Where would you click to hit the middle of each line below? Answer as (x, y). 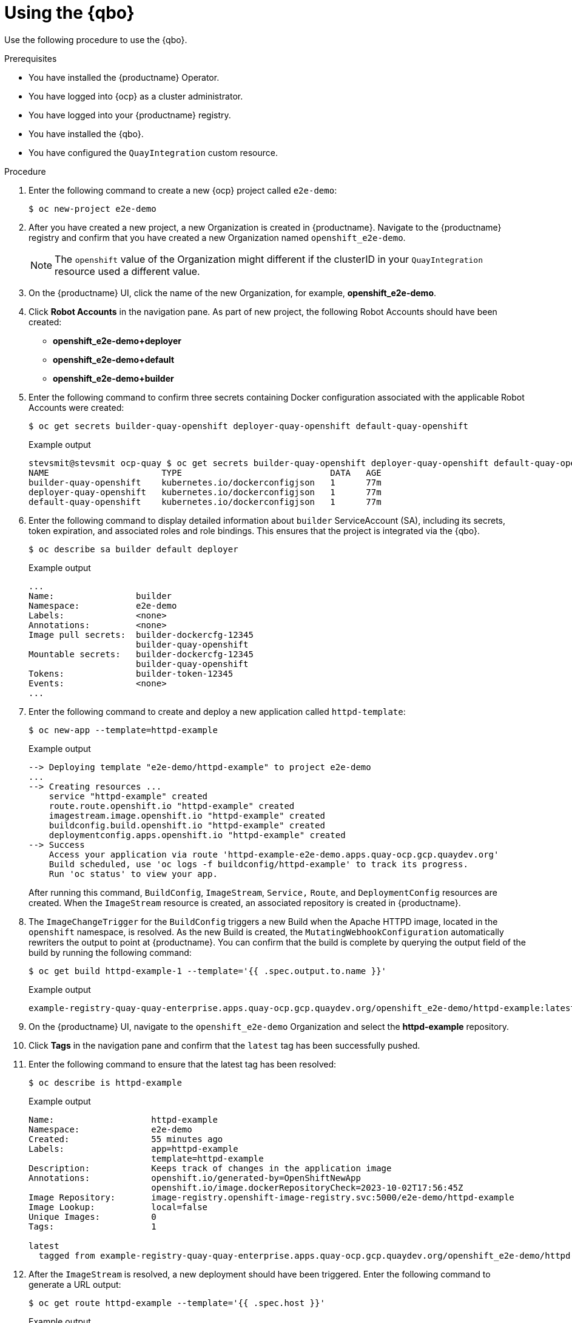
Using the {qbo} (69, 13)
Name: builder (100, 596)
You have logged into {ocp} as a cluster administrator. (136, 96)
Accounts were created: (76, 407)
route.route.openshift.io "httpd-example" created (172, 806)
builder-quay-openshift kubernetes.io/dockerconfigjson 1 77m (205, 482)
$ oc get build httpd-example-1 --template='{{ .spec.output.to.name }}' (208, 971)
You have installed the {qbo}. (86, 134)
